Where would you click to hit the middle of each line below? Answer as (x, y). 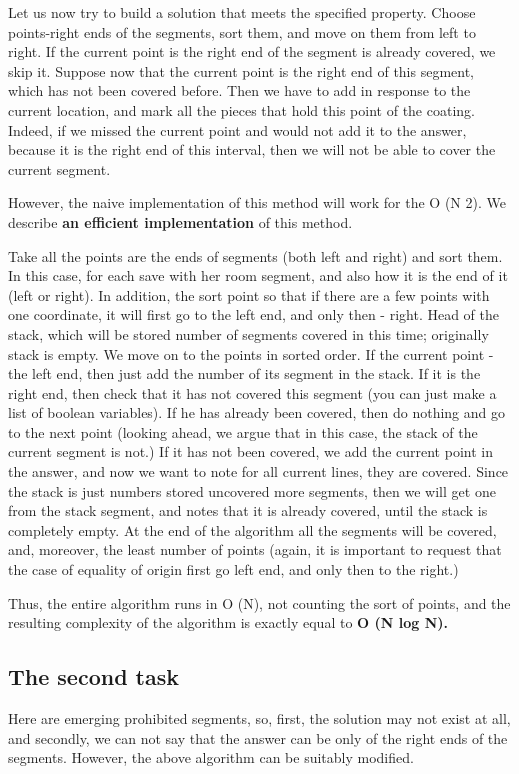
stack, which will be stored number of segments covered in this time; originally (248, 333)
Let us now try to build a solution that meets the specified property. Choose (242, 12)
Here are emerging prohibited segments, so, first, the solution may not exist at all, (259, 718)
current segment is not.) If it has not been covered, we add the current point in (250, 451)
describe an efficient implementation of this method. (180, 221)
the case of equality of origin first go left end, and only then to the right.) (233, 569)
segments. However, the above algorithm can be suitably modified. (211, 757)
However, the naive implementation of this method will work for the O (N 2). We (257, 202)
